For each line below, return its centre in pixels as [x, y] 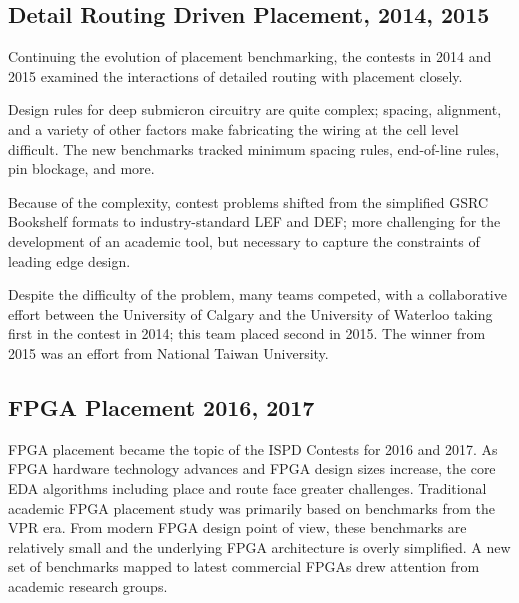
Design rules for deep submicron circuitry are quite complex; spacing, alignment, [255, 109]
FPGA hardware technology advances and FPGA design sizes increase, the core [252, 468]
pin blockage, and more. [81, 168]
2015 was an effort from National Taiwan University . [168, 352]
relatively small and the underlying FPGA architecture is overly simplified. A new [259, 546]
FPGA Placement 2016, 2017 [161, 406]
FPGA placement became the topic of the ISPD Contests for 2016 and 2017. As [253, 448]
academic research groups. [88, 585]
